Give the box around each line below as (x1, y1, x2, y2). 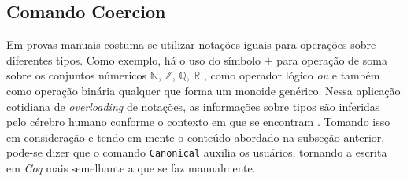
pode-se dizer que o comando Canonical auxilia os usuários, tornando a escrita (6, 144, 387, 161)
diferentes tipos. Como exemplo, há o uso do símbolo (6, 51, 261, 68)
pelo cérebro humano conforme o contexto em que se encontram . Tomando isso (6, 113, 390, 130)
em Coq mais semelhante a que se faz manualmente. (6, 160, 256, 176)
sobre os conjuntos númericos (6, 67, 147, 83)
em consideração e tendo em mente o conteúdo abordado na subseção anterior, (6, 128, 385, 145)
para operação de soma (276, 51, 387, 68)
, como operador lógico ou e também (203, 67, 380, 83)
